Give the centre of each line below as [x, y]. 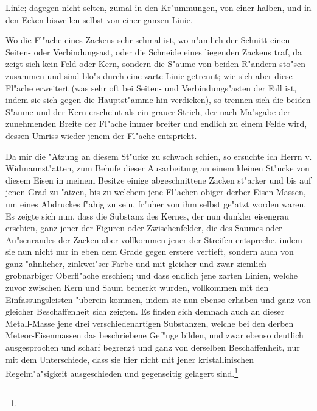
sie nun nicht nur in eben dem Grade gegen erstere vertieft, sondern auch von [150, 252]
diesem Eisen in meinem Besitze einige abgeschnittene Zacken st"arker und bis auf [158, 180]
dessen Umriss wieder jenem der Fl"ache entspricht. [101, 135]
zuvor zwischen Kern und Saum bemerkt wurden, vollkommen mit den [137, 288]
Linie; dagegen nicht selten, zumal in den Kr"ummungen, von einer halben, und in [158, 7]
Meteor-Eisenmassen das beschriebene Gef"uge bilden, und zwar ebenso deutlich [155, 335]
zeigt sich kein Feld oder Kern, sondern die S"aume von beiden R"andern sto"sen [155, 64]
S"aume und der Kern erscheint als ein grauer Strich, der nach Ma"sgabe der [148, 111]
